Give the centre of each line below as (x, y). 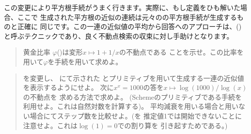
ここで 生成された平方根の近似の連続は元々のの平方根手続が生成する (127, 17)
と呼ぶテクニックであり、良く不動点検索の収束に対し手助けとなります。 (119, 36)
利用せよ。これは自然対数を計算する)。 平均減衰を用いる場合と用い (131, 106)
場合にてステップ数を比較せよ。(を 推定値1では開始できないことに (136, 115)
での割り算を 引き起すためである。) (173, 125)
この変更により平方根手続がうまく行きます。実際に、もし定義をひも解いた (122, 7)
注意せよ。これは (50, 125)
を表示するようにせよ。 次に (68, 87)
